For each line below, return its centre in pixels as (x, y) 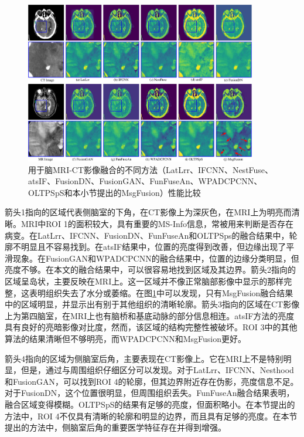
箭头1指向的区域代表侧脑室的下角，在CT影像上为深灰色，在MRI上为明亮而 (148, 212)
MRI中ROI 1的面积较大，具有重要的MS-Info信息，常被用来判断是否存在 (157, 224)
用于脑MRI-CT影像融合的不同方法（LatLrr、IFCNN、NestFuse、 (151, 169)
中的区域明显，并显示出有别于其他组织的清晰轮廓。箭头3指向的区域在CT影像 (152, 304)
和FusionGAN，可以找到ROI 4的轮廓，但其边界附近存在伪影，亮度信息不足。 (152, 381)
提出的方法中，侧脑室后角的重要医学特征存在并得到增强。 (115, 427)
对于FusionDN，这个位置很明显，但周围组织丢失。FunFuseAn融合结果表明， (150, 393)
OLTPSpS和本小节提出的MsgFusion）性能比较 (115, 192)
